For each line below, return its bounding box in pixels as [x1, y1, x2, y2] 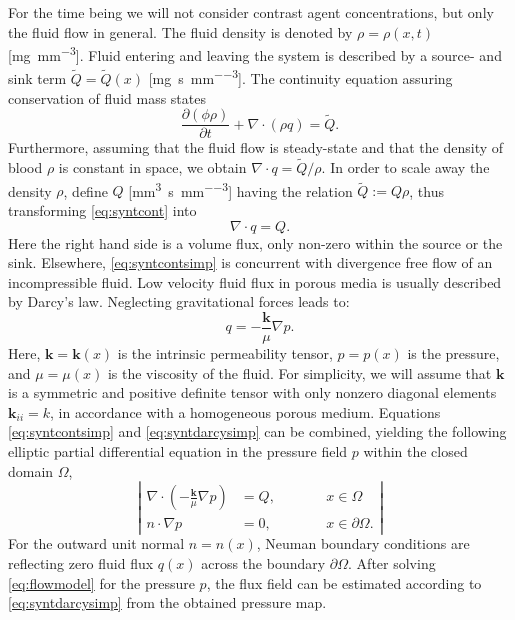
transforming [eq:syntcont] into [8, 200, 197, 220]
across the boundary [201, 553, 326, 574]
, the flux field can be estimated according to [206, 572, 482, 593]
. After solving [348, 553, 436, 574]
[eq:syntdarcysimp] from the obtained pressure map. [8, 592, 327, 613]
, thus [409, 180, 445, 201]
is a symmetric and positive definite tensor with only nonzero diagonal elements [8, 382, 497, 403]
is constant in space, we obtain [58, 157, 247, 178]
